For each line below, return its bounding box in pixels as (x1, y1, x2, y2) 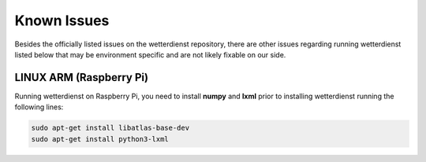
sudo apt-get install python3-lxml (31, 134, 169, 143)
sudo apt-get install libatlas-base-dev (31, 123, 189, 133)
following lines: (14, 102, 64, 112)
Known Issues (14, 12, 110, 29)
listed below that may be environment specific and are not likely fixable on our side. (14, 50, 286, 59)
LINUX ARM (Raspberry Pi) (14, 71, 149, 84)
